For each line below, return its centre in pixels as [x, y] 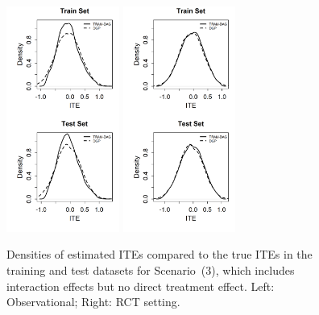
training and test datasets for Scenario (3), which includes [151, 270]
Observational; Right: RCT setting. [93, 302]
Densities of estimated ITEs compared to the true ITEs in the [159, 254]
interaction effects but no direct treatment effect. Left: [141, 286]
